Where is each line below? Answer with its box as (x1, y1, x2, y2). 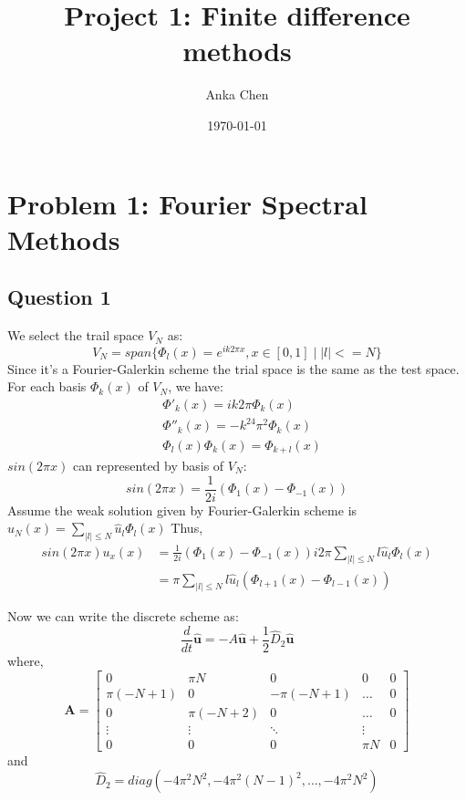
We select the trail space (7, 326, 144, 345)
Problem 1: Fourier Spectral (7, 184, 368, 222)
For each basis (7, 377, 87, 396)
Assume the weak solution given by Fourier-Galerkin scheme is (7, 500, 357, 519)
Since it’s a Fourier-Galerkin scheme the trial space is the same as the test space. (7, 359, 460, 378)
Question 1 (7, 283, 111, 311)
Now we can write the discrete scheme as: (7, 607, 239, 626)
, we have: (168, 377, 223, 396)
